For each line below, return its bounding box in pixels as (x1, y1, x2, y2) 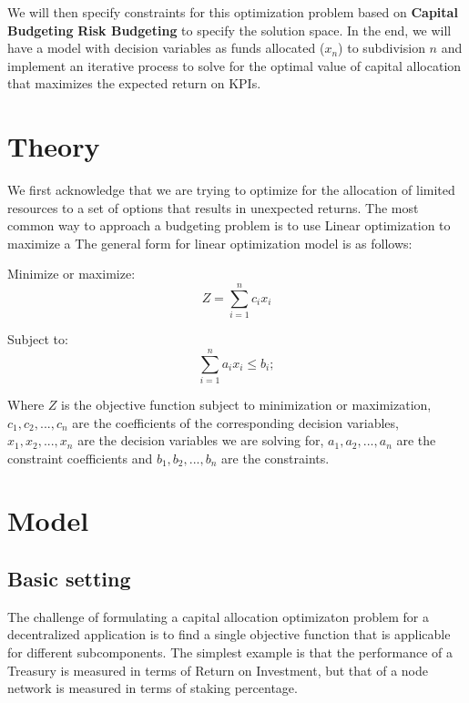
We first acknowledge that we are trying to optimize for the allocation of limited (7, 180, 455, 199)
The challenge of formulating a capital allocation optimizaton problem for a (7, 606, 429, 626)
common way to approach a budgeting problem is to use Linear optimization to (7, 216, 451, 235)
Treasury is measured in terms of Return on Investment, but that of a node (7, 660, 428, 679)
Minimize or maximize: (7, 264, 136, 283)
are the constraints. (221, 448, 330, 467)
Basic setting (7, 565, 131, 593)
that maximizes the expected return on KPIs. (7, 74, 261, 93)
